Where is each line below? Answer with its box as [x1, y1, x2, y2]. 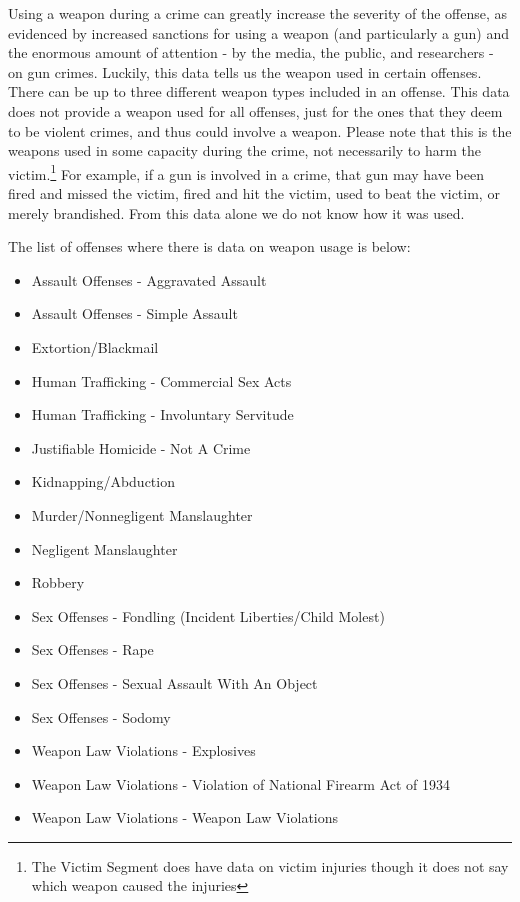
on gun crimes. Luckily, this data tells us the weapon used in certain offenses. [8, 61, 482, 82]
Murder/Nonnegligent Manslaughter [31, 504, 253, 525]
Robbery [31, 572, 85, 593]
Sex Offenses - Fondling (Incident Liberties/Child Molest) [31, 605, 385, 626]
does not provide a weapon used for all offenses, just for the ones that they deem [8, 100, 503, 121]
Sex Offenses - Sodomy [31, 706, 171, 727]
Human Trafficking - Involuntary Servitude [31, 404, 294, 425]
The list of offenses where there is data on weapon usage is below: [8, 236, 411, 257]
